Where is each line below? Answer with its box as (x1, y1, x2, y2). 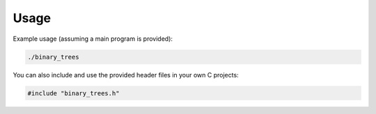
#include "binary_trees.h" (27, 89, 120, 97)
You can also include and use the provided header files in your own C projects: (13, 70, 240, 79)
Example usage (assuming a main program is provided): (13, 35, 173, 43)
